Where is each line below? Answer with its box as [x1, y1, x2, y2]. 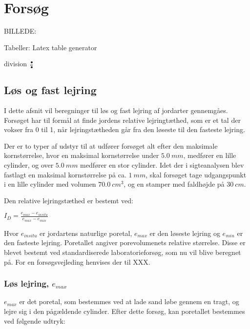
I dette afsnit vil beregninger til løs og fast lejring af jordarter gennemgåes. [4, 105, 228, 116]
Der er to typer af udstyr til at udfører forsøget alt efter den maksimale [4, 140, 218, 151]
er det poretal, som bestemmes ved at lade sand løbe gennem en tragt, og [19, 296, 239, 307]
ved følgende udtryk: [4, 315, 65, 326]
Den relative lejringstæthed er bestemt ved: [4, 195, 133, 205]
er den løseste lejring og [149, 228, 220, 238]
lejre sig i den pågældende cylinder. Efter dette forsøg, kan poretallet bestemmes [4, 306, 245, 316]
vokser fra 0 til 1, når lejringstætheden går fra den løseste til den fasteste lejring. [4, 124, 245, 135]
